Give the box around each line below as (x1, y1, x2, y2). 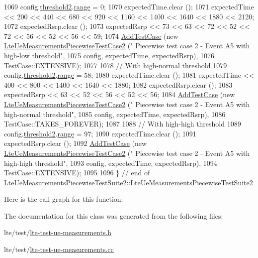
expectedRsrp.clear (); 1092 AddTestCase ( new (4, 138, 147, 148)
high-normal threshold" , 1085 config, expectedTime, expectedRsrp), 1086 (4, 109, 226, 119)
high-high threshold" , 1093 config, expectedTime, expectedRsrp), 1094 (4, 157, 217, 168)
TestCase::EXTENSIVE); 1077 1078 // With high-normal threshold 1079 (4, 60, 227, 70)
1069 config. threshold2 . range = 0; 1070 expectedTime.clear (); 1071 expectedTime (4, 1, 254, 11)
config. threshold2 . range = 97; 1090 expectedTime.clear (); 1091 (4, 128, 196, 138)
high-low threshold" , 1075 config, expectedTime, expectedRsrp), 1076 (4, 50, 214, 60)
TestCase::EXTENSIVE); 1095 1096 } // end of (4, 167, 150, 178)
